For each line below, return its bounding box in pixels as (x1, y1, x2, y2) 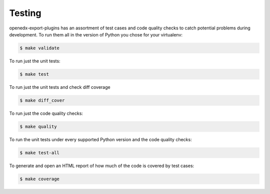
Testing (9, 7, 41, 18)
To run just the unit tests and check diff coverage (9, 84, 110, 90)
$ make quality (19, 124, 57, 129)
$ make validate (19, 45, 60, 51)
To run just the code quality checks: (9, 110, 83, 116)
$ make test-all (19, 150, 60, 156)
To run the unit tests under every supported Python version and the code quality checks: (9, 136, 192, 142)
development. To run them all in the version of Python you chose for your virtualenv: (9, 31, 182, 37)
